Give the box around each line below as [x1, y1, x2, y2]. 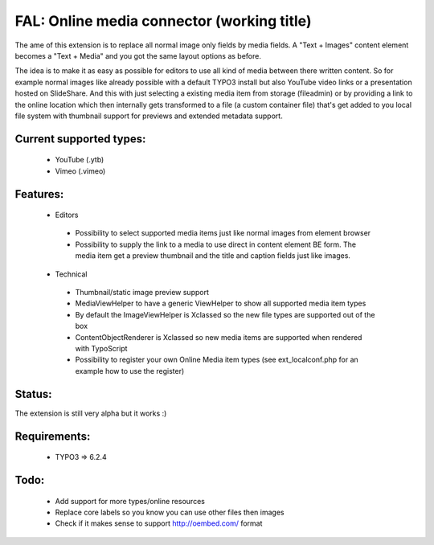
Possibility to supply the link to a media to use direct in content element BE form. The [75, 240, 357, 249]
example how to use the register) [75, 366, 185, 375]
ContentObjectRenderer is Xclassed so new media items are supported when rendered [75, 332, 362, 342]
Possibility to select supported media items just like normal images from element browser [75, 228, 371, 238]
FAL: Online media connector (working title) [14, 12, 312, 30]
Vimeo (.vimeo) [55, 166, 106, 176]
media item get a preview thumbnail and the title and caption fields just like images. [75, 251, 351, 260]
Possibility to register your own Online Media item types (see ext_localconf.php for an [75, 354, 359, 365]
